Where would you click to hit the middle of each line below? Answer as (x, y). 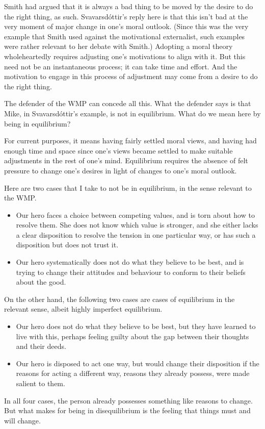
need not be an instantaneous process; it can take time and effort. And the (121, 66)
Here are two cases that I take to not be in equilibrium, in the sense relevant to (128, 187)
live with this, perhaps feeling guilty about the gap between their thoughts (132, 336)
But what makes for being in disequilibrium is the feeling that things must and (127, 410)
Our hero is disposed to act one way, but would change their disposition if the (138, 363)
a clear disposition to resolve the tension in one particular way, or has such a (136, 234)
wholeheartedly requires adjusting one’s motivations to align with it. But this (125, 56)
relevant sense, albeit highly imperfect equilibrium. (83, 309)
